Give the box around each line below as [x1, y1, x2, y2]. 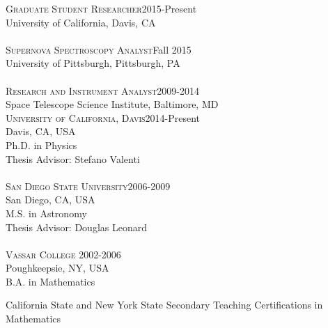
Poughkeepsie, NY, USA [6, 260, 109, 275]
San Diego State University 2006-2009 [6, 178, 171, 193]
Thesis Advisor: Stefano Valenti [6, 151, 140, 166]
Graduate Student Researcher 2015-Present [6, 1, 197, 15]
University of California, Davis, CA [6, 15, 156, 29]
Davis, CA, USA [6, 124, 76, 139]
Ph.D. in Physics [6, 137, 77, 152]
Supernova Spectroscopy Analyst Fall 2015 [6, 42, 192, 56]
